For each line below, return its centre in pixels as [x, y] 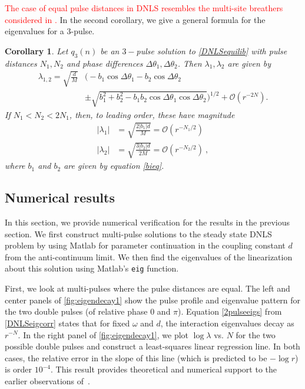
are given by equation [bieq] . [114, 166]
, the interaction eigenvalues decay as [227, 323]
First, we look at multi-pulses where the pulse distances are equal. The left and [147, 288]
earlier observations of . [47, 380]
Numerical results [60, 197]
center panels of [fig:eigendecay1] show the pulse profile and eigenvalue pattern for [153, 300]
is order [19, 369]
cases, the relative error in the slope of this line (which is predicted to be [136, 357]
